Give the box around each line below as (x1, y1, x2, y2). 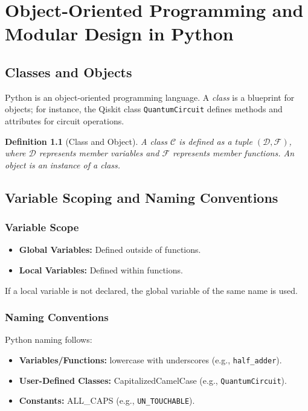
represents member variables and (39, 147, 159, 159)
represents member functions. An (173, 147, 295, 159)
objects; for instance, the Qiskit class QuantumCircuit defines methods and (5, 103, 283, 115)
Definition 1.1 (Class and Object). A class (5, 135, 168, 147)
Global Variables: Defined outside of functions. (19, 243, 201, 256)
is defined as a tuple (179, 135, 252, 147)
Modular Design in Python (5, 21, 234, 46)
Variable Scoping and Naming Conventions (5, 188, 278, 206)
